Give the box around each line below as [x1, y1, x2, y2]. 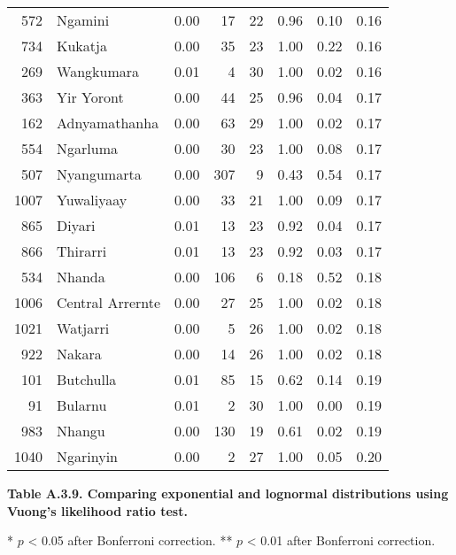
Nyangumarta [57, 164, 142, 184]
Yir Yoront [57, 87, 124, 107]
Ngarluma [57, 138, 118, 158]
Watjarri [57, 318, 110, 338]
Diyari [57, 215, 96, 235]
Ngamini [57, 10, 110, 30]
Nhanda [57, 266, 105, 287]
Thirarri [57, 241, 107, 261]
